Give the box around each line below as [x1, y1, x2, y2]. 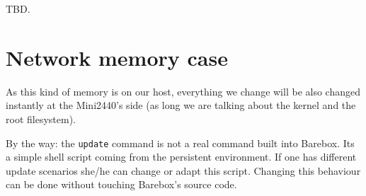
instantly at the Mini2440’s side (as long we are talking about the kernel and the [6, 98, 356, 113]
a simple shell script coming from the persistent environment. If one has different [6, 149, 357, 164]
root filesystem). [6, 111, 76, 126]
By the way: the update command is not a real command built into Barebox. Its [6, 135, 355, 150]
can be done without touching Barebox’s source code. [6, 177, 237, 192]
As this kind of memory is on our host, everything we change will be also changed [6, 83, 360, 98]
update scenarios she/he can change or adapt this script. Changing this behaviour [6, 163, 361, 178]
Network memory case [6, 42, 228, 71]
